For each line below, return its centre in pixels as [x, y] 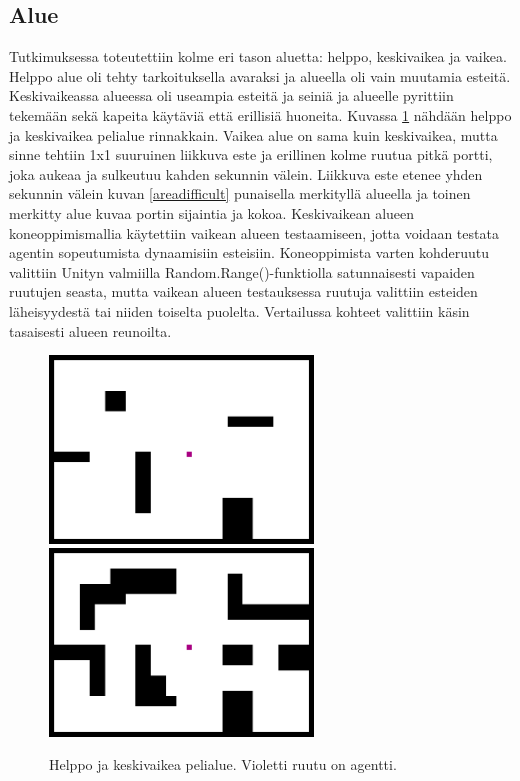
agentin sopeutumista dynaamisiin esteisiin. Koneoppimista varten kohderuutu [249, 252]
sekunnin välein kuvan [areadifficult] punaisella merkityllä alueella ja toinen [240, 193]
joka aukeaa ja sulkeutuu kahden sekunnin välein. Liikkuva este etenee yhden [246, 173]
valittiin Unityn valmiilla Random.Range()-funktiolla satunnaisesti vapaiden [242, 271]
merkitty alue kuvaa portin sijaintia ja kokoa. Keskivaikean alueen [212, 212]
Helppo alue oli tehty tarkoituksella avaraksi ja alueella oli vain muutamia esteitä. [260, 75]
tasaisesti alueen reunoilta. [90, 330]
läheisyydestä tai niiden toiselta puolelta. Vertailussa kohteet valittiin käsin [239, 310]
